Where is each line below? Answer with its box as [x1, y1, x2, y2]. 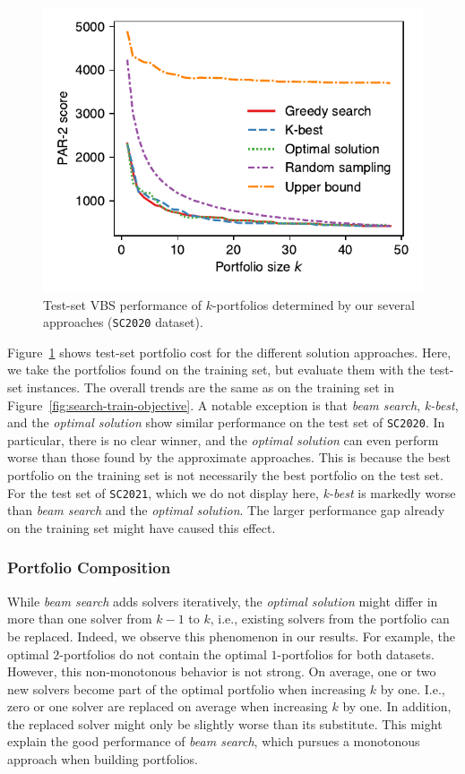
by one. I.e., [380, 679, 445, 698]
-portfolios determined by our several [211, 295, 415, 314]
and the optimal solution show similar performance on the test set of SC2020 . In [7, 413, 445, 432]
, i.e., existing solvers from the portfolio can [210, 609, 450, 628]
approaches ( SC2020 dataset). [43, 313, 203, 331]
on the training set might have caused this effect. [7, 518, 276, 537]
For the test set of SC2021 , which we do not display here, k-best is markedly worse [7, 483, 456, 502]
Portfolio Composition [7, 556, 171, 579]
